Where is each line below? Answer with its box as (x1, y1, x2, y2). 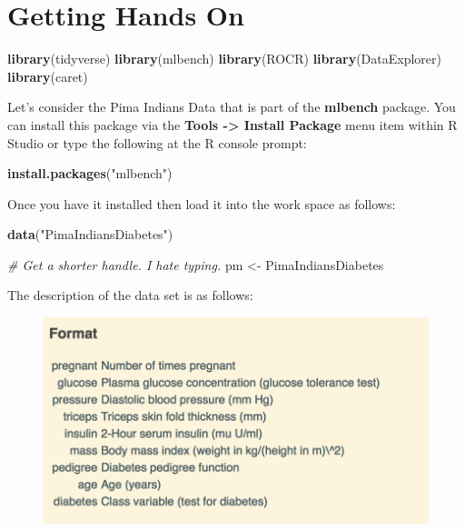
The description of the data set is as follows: (7, 286, 253, 305)
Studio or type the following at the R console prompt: (7, 133, 307, 152)
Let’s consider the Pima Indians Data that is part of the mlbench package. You (7, 97, 456, 116)
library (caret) (7, 66, 88, 85)
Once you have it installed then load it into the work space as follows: (7, 194, 396, 213)
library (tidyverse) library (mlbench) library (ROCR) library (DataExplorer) (7, 49, 441, 68)
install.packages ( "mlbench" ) (7, 164, 173, 183)
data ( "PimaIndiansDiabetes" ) (7, 225, 173, 244)
